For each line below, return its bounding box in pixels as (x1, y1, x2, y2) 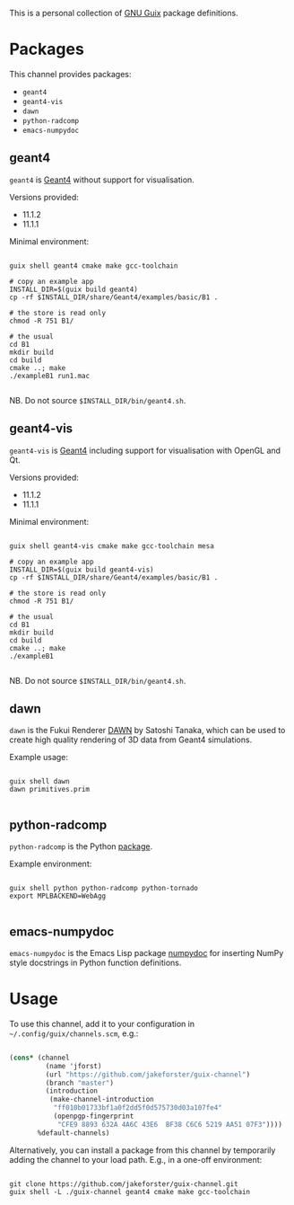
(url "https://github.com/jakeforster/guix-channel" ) (45, 1069, 251, 1079)
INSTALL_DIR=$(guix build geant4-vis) (9, 565, 154, 574)
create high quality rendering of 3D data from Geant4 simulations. (9, 734, 253, 745)
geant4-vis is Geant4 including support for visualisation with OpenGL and (9, 445, 281, 456)
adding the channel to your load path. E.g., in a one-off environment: (9, 1154, 263, 1165)
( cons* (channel (9, 1053, 70, 1062)
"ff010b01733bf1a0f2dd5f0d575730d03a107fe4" (53, 1103, 222, 1112)
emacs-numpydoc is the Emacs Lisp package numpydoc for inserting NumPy (9, 948, 284, 958)
